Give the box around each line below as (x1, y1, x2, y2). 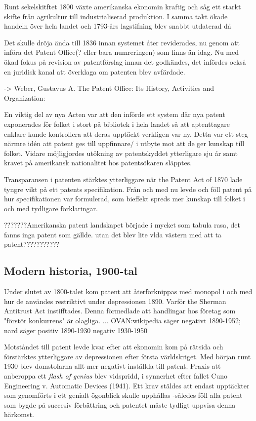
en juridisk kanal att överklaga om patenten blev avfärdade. (4, 66, 185, 77)
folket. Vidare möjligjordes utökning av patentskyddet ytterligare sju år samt (4, 148, 238, 158)
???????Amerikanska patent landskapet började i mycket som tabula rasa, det (4, 220, 240, 230)
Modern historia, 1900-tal (4, 263, 137, 278)
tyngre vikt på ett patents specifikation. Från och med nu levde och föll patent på (4, 184, 252, 194)
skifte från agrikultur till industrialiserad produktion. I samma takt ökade (4, 11, 228, 21)
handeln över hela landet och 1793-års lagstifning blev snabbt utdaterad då (4, 21, 231, 31)
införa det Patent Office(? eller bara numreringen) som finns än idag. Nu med (4, 47, 239, 57)
